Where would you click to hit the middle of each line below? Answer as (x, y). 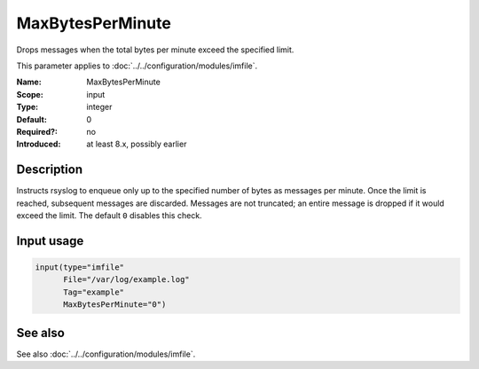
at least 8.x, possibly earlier (137, 144)
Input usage (50, 241)
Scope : (30, 94)
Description (50, 170)
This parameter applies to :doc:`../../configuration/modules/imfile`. (137, 66)
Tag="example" (94, 292)
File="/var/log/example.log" (126, 280)
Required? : (37, 131)
